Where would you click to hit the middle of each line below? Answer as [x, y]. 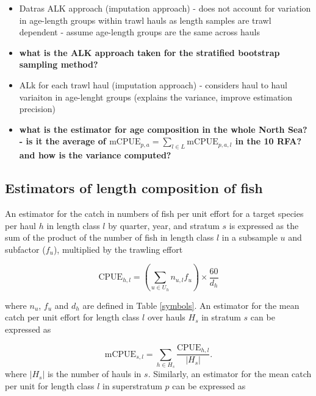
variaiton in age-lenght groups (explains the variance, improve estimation [156, 97]
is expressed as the [264, 225]
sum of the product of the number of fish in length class [110, 237]
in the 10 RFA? [268, 141]
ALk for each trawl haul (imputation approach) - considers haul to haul [153, 84]
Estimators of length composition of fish [134, 188]
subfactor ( [25, 249]
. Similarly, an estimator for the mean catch [230, 374]
